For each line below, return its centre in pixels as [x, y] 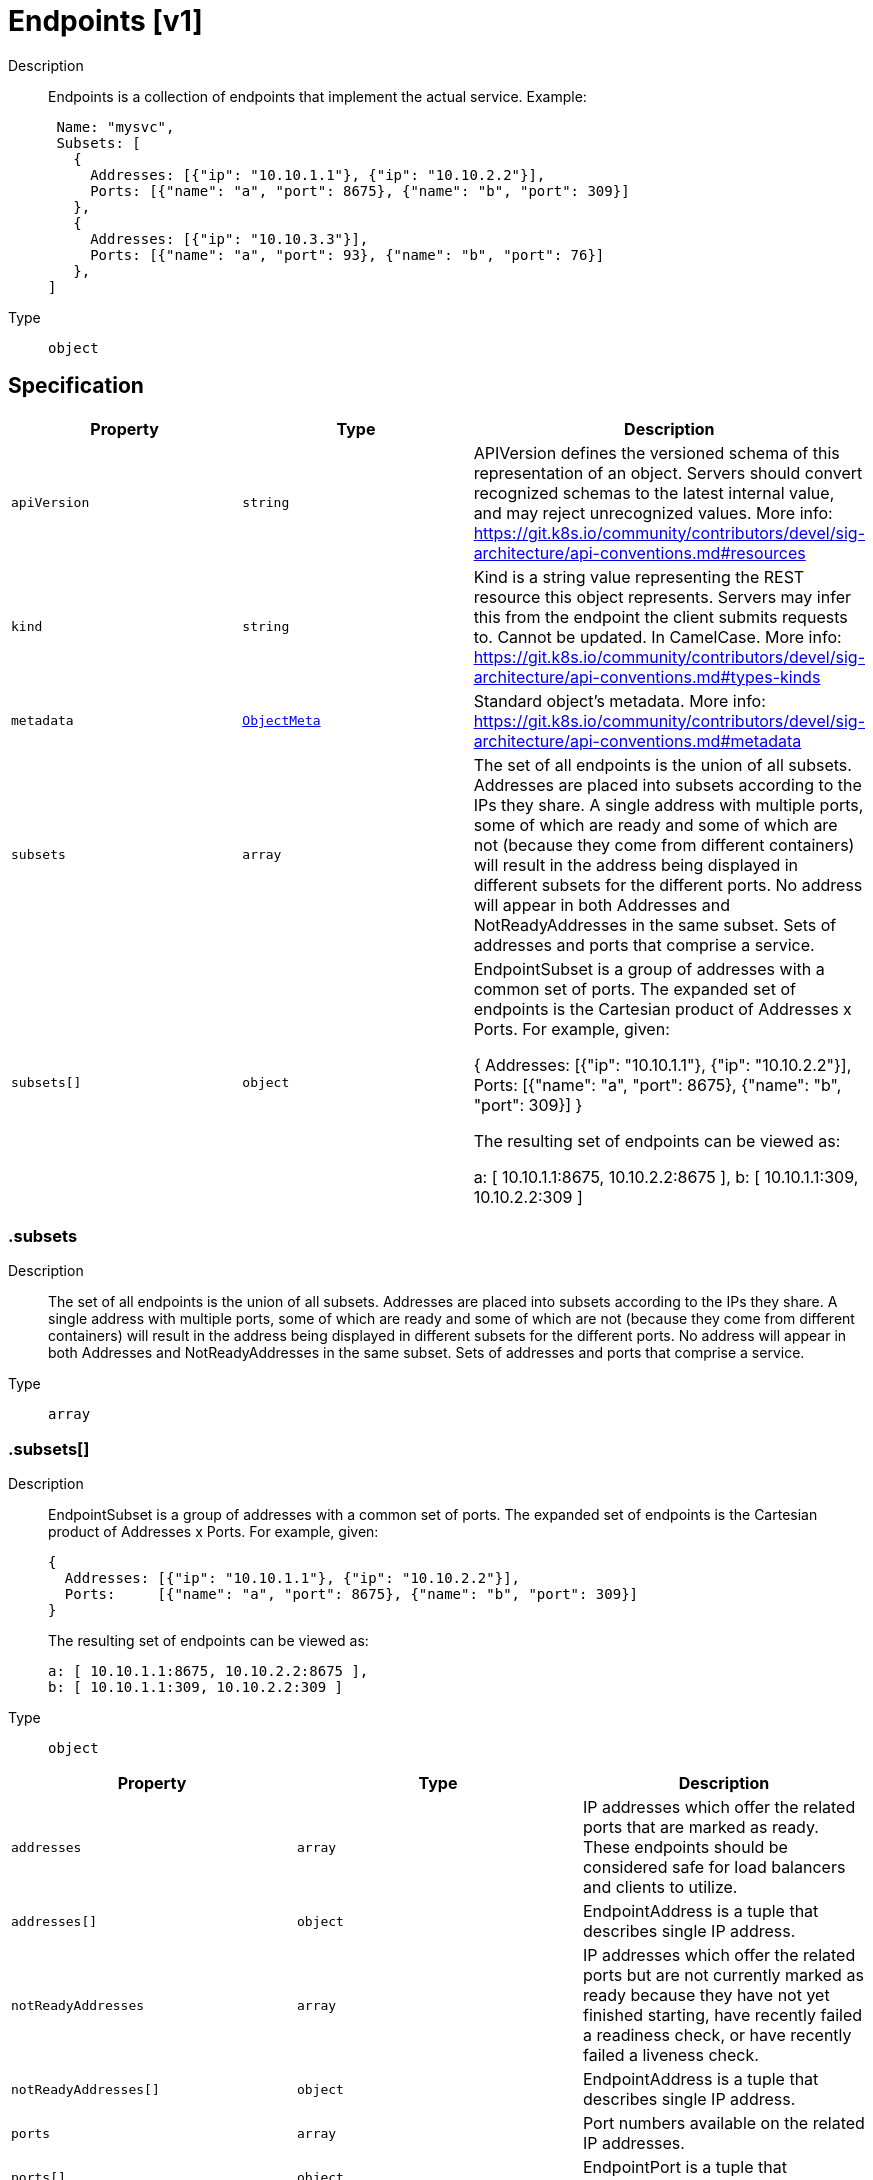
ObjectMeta [281, 721]
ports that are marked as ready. [700, 1827]
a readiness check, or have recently [717, 2035]
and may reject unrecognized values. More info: [653, 512]
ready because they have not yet [706, 1995]
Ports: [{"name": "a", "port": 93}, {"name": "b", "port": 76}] [347, 254]
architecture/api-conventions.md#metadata [637, 740]
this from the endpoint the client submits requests [660, 616]
